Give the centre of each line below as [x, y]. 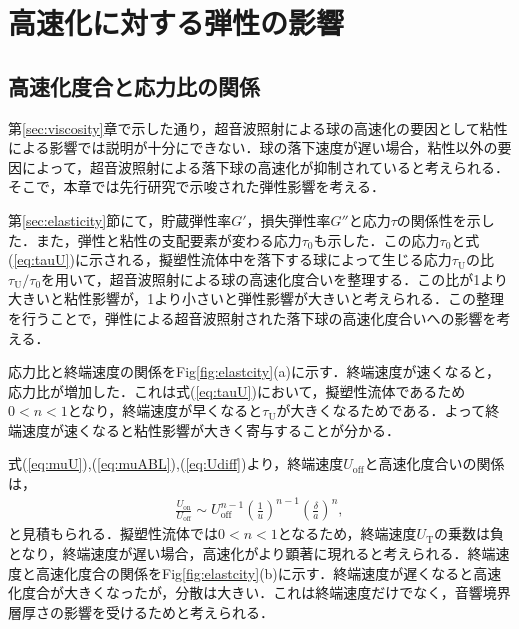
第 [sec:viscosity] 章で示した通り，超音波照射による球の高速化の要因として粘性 [258, 127]
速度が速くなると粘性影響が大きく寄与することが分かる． [210, 429]
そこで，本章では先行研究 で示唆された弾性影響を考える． [197, 186]
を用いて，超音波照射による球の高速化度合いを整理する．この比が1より [274, 278]
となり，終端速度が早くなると [165, 410]
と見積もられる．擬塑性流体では [113, 533]
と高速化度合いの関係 [434, 463]
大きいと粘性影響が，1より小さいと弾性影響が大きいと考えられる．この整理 [256, 298]
